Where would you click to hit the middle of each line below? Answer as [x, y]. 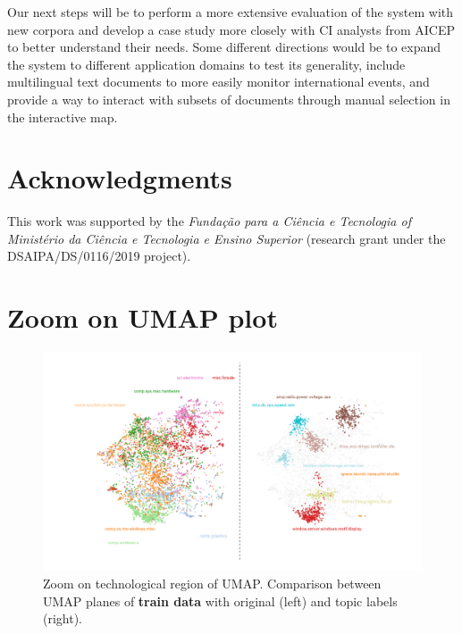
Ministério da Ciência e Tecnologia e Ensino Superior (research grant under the [227, 238]
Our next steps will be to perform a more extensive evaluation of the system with [231, 12]
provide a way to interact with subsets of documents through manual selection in [229, 99]
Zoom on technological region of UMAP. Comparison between [212, 583]
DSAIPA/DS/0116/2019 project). [99, 256]
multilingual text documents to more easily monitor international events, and [218, 82]
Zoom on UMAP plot [143, 317]
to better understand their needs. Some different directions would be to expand [224, 47]
